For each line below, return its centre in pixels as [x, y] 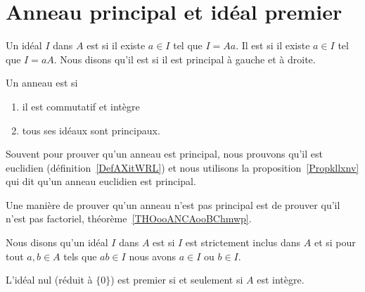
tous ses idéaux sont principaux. [91, 130]
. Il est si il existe [273, 45]
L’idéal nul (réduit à [49, 280]
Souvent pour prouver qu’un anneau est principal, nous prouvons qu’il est [164, 154]
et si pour [335, 242]
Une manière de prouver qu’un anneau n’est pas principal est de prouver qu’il [173, 204]
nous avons [153, 256]
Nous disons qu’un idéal [57, 242]
